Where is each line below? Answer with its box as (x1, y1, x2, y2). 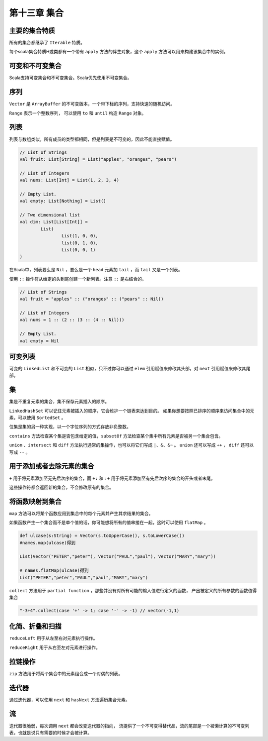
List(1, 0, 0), (61, 233, 99, 239)
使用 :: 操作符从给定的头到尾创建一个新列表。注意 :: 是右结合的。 (9, 276, 146, 282)
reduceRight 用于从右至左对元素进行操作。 (9, 644, 100, 650)
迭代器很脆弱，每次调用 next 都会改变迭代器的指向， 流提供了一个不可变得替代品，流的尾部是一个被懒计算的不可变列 (9, 723, 250, 729)
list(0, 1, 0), (61, 240, 99, 246)
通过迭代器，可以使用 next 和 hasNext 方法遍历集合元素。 (9, 697, 130, 703)
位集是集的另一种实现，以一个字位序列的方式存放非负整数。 (9, 423, 131, 430)
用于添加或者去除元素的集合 (9, 462, 94, 470)
